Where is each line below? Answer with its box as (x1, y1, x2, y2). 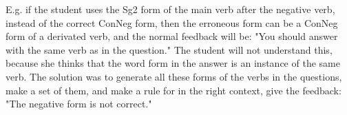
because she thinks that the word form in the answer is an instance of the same (6, 56, 340, 70)
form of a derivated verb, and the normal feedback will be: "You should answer (6, 29, 338, 43)
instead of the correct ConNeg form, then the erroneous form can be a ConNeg (6, 15, 338, 30)
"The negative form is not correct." (6, 96, 152, 111)
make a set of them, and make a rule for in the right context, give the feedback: (6, 83, 341, 97)
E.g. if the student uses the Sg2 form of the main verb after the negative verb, (6, 2, 335, 16)
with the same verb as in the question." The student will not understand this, (6, 42, 333, 56)
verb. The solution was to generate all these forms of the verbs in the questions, (6, 69, 342, 83)
